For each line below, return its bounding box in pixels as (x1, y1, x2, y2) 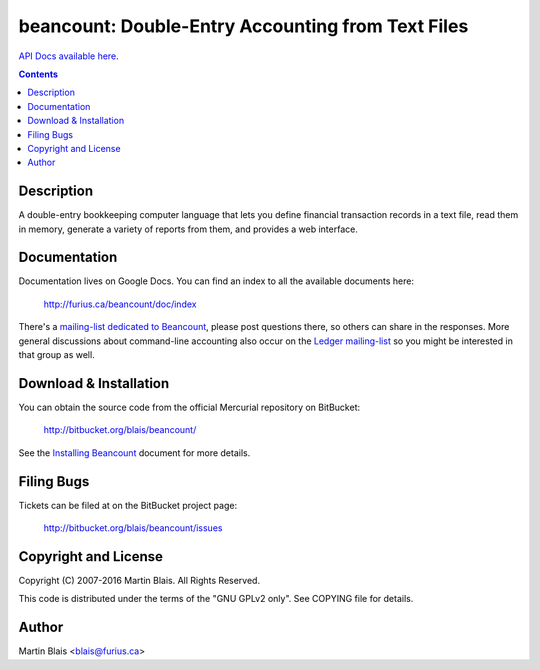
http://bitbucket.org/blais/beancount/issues (43, 522, 223, 534)
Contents (18, 68, 59, 80)
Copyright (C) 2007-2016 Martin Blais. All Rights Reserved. (18, 574, 260, 586)
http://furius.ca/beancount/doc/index (43, 298, 197, 310)
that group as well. (18, 349, 95, 361)
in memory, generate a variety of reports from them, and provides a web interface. (18, 223, 359, 235)
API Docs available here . (18, 50, 119, 62)
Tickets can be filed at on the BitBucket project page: (18, 499, 238, 511)
